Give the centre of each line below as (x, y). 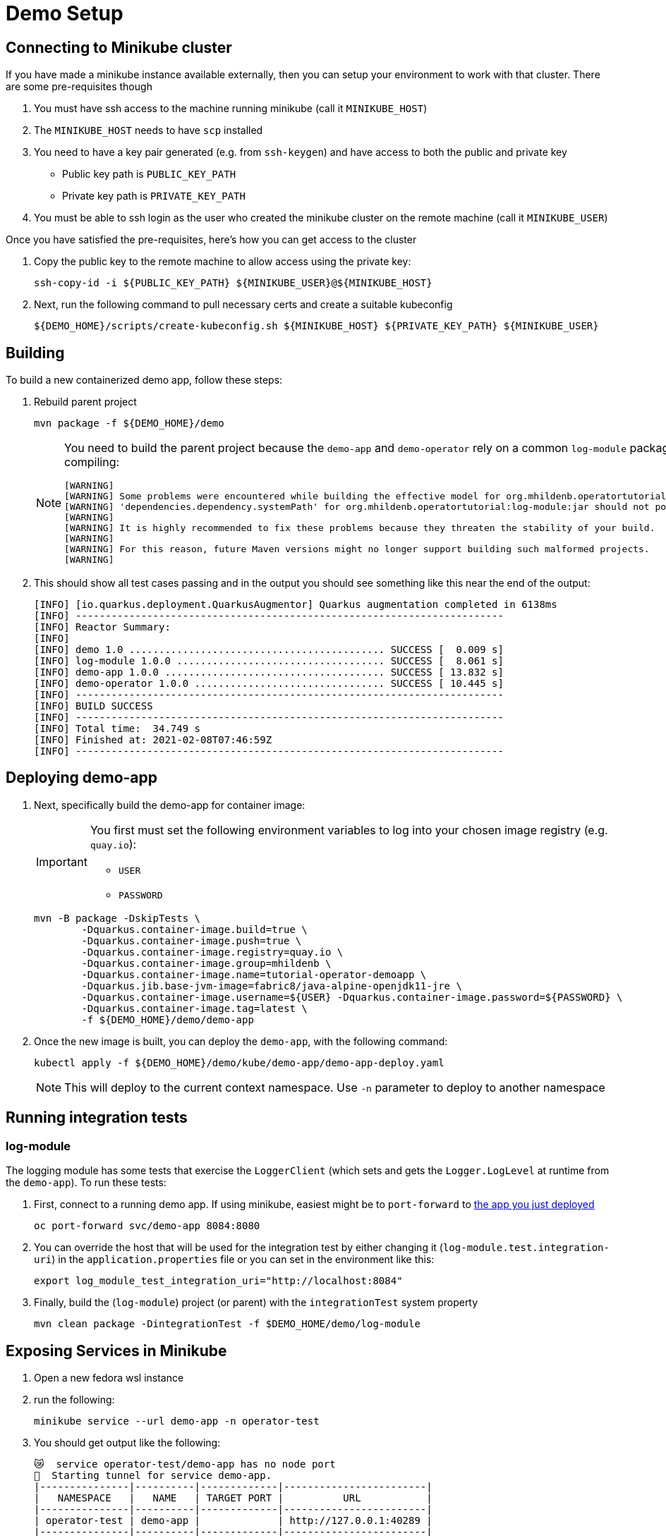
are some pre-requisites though (79, 87)
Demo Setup (65, 13)
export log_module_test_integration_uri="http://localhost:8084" (218, 1281)
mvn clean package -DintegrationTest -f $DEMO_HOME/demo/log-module (227, 1324)
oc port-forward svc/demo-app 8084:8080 (147, 1226)
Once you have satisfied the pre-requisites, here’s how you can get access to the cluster (211, 240)
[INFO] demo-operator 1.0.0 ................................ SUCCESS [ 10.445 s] (269, 684)
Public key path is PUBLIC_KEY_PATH (149, 174)
